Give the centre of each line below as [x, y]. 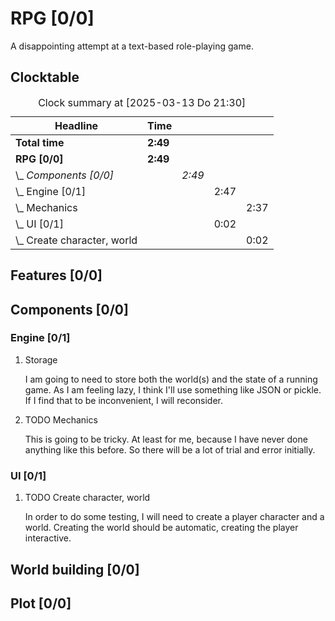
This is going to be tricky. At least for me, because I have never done [166, 439]
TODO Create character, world [87, 498]
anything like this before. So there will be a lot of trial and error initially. [170, 449]
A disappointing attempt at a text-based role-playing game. [132, 46]
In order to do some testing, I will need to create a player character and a [174, 517]
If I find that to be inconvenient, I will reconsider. [124, 400]
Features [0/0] [56, 275]
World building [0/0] [75, 569]
